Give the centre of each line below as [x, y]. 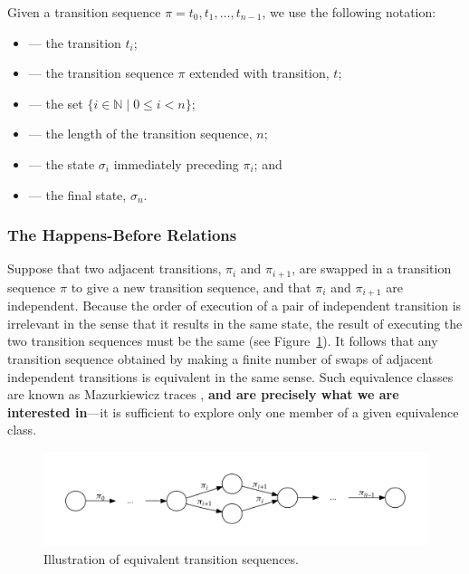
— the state [62, 163]
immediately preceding [176, 163]
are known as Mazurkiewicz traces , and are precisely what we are [203, 394]
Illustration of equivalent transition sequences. [171, 558]
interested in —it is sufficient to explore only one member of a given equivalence [233, 411]
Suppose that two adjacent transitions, [115, 268]
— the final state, [77, 194]
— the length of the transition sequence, [140, 134]
